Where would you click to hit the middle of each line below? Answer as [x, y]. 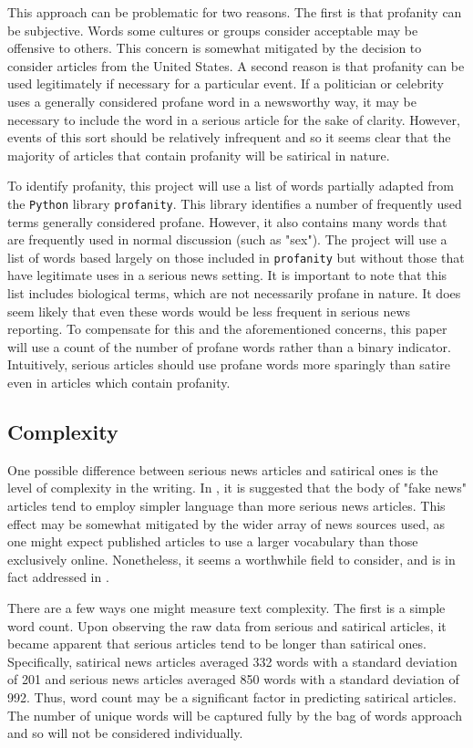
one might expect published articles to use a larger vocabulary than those [213, 541]
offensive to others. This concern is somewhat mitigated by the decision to [215, 48]
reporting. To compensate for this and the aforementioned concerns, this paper [227, 329]
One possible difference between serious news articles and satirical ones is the [223, 469]
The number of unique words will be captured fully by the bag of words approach [235, 715]
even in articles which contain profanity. [119, 382]
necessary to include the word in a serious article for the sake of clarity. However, [234, 119]
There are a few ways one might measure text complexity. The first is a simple [226, 607]
